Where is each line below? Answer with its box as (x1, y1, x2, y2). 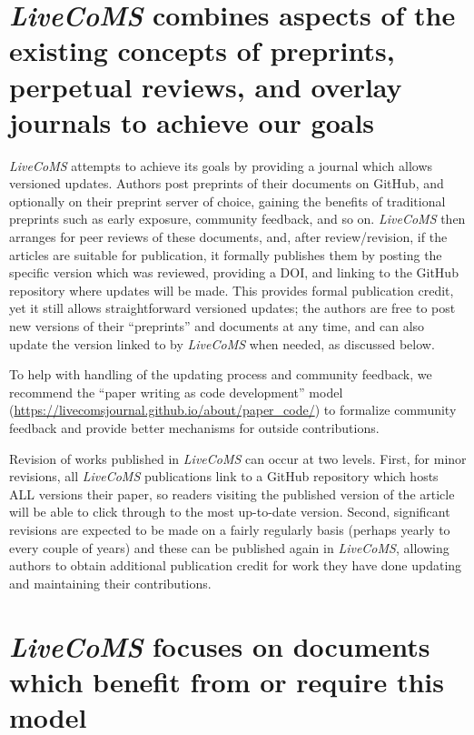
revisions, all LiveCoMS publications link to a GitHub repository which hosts (9, 467, 439, 486)
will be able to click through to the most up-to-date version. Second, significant (9, 502, 450, 521)
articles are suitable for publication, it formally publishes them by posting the (9, 245, 442, 264)
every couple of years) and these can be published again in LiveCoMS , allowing (9, 538, 449, 557)
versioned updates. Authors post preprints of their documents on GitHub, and (9, 174, 444, 193)
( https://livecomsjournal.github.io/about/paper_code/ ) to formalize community (9, 400, 457, 419)
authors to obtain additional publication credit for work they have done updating (9, 556, 462, 575)
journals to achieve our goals (9, 103, 375, 140)
